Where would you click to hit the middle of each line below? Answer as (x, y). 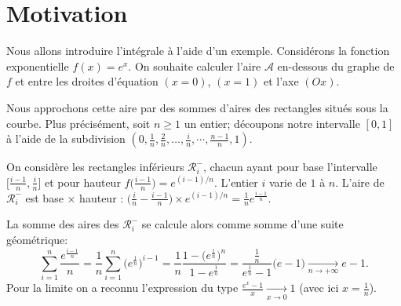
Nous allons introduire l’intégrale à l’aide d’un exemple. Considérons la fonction (198, 51)
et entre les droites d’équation (87, 81)
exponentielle (38, 66)
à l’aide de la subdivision (66, 138)
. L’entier (236, 182)
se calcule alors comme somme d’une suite (242, 224)
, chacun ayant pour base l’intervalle (290, 167)
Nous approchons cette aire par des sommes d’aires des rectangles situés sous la (197, 107)
